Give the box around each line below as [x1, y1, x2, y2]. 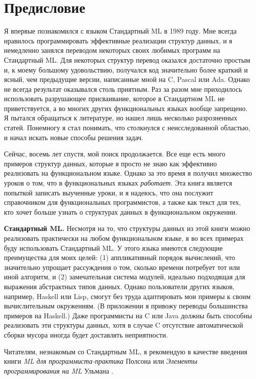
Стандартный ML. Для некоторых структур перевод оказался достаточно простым [4, 54, 251, 65]
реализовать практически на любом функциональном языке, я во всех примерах [4, 233, 244, 243]
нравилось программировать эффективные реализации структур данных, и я [4, 35, 232, 45]
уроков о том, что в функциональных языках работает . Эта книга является [4, 178, 232, 188]
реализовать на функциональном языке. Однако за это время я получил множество [4, 168, 252, 178]
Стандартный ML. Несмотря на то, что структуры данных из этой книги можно [4, 223, 251, 233]
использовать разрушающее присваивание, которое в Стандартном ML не [4, 93, 225, 104]
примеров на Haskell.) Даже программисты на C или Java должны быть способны [4, 310, 252, 320]
